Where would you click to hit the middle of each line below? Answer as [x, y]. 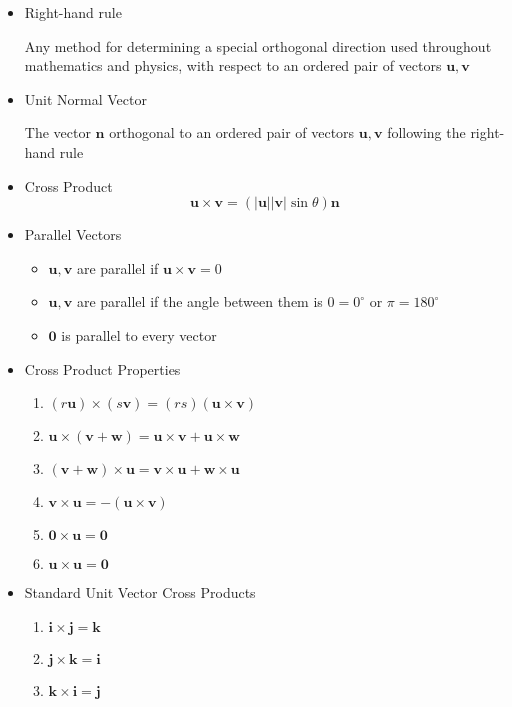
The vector [57, 132]
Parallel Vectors [73, 234]
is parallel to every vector [139, 334]
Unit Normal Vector [85, 98]
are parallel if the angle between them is [199, 301]
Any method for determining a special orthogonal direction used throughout [258, 45]
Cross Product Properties [102, 368]
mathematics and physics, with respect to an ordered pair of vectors [233, 65]
